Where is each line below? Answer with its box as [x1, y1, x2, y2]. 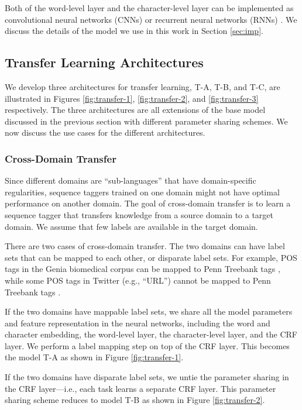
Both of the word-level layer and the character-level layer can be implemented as [5, 2, 294, 13]
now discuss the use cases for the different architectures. [5, 126, 205, 139]
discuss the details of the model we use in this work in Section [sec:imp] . [5, 25, 263, 37]
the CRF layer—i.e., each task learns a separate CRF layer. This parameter [5, 382, 276, 394]
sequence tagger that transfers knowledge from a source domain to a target [5, 208, 274, 220]
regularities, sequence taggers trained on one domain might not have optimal [5, 185, 280, 198]
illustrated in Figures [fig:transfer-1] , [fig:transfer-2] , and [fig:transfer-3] [5, 92, 259, 104]
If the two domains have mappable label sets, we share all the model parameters [5, 305, 293, 318]
